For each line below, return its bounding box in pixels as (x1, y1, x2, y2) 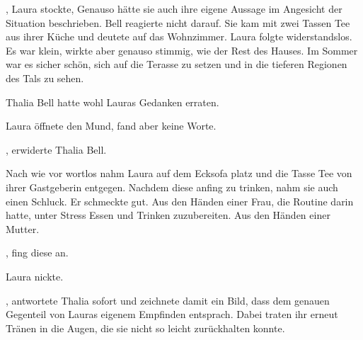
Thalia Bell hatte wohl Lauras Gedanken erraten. (6, 94, 219, 109)
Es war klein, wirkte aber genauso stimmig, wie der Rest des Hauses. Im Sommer (6, 42, 358, 57)
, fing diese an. (6, 245, 69, 260)
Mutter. (6, 221, 40, 236)
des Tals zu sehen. (6, 70, 84, 85)
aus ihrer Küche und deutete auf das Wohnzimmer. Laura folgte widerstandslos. (6, 29, 352, 44)
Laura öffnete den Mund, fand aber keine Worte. (6, 118, 217, 133)
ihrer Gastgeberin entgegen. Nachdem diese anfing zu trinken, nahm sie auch (6, 179, 338, 194)
